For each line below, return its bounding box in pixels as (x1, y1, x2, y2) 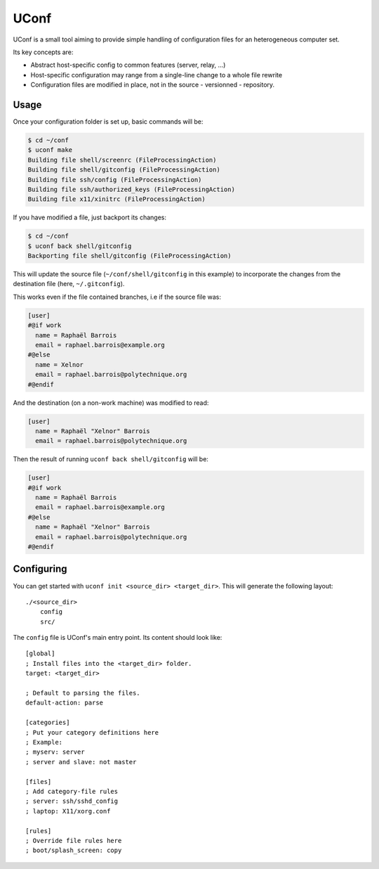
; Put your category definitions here (25, 728, 159, 736)
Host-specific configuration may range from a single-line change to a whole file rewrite (30, 70, 283, 79)
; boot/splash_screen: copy (25, 847, 122, 854)
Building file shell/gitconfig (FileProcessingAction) (27, 166, 220, 174)
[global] (25, 650, 55, 657)
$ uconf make (27, 146, 73, 154)
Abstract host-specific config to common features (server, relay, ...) (30, 60, 226, 70)
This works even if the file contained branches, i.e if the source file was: (13, 292, 221, 301)
